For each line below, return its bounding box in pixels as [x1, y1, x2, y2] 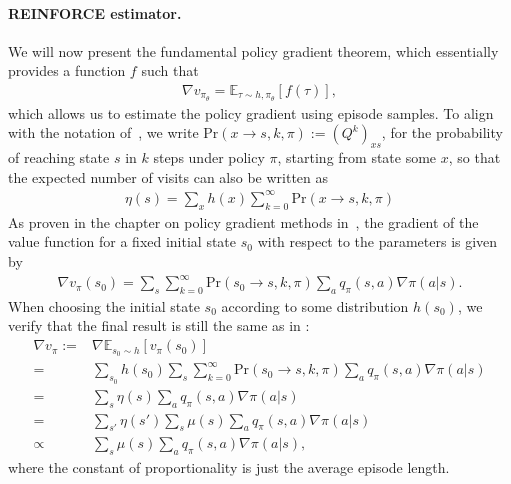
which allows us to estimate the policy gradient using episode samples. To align [8, 102, 494, 123]
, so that [448, 147, 501, 168]
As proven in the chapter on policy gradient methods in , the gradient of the [8, 211, 479, 232]
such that [141, 60, 199, 81]
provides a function [8, 60, 126, 81]
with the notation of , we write [8, 122, 199, 143]
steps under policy [153, 147, 265, 168]
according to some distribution [221, 295, 409, 316]
